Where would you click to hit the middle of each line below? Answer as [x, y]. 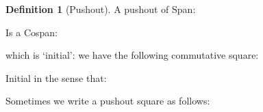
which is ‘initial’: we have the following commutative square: [132, 55]
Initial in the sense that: [56, 78]
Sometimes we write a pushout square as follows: [108, 101]
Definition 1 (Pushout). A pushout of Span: [101, 9]
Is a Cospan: [32, 32]
